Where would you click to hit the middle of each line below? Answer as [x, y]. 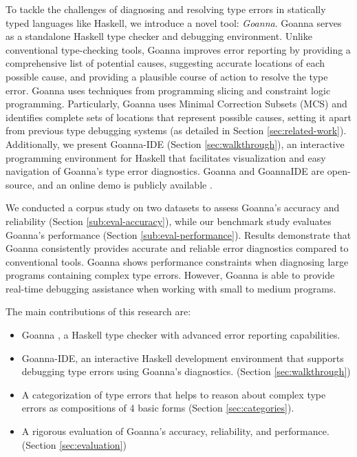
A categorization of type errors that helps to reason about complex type [174, 394]
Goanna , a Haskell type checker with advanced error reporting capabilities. [181, 335]
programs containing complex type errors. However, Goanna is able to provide [170, 275]
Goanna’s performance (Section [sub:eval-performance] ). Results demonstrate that [178, 234]
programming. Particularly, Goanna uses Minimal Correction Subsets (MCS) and [176, 104]
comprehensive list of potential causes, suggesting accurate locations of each [165, 63]
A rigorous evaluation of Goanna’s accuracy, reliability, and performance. [175, 431]
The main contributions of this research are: [98, 311]
